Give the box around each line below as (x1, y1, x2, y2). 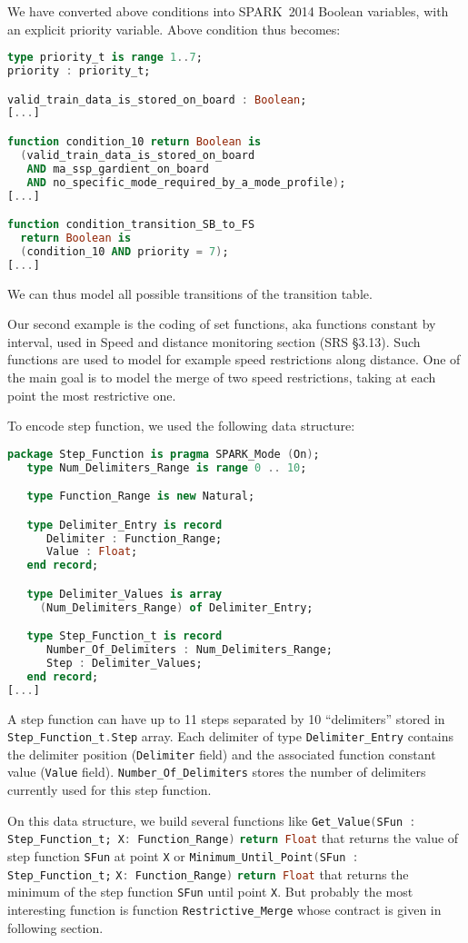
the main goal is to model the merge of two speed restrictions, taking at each (7, 367, 436, 386)
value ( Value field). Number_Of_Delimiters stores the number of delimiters (7, 762, 426, 781)
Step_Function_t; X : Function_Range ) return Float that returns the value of (7, 829, 459, 848)
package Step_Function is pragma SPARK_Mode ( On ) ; (7, 447, 320, 461)
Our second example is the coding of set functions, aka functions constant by (7, 314, 436, 333)
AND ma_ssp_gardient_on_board (26, 162, 209, 175)
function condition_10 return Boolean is (7, 135, 262, 148)
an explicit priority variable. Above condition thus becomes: (7, 19, 341, 38)
